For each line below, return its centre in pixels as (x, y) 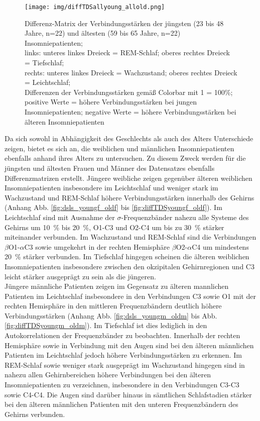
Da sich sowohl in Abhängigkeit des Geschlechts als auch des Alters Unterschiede (129, 138)
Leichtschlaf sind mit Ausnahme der (60, 217)
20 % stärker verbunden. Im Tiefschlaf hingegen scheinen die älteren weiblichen (127, 256)
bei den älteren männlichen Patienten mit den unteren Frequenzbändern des (121, 404)
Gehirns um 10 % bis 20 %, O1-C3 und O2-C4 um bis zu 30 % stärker (114, 227)
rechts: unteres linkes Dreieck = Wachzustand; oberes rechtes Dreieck (131, 72)
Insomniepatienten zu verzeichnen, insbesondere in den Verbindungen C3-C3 (122, 385)
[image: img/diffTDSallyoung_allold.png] (95, 7)
